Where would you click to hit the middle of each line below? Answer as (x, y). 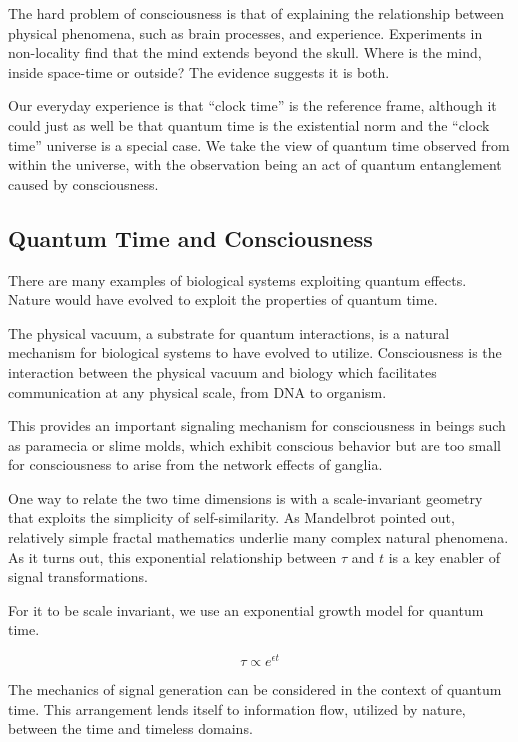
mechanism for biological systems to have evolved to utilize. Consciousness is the (255, 352)
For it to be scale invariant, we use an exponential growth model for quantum (246, 609)
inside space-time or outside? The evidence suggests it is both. (199, 71)
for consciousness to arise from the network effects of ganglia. (195, 464)
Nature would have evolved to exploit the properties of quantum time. (223, 299)
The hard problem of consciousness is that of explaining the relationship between (256, 13)
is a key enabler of (444, 556)
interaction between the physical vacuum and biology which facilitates (222, 371)
